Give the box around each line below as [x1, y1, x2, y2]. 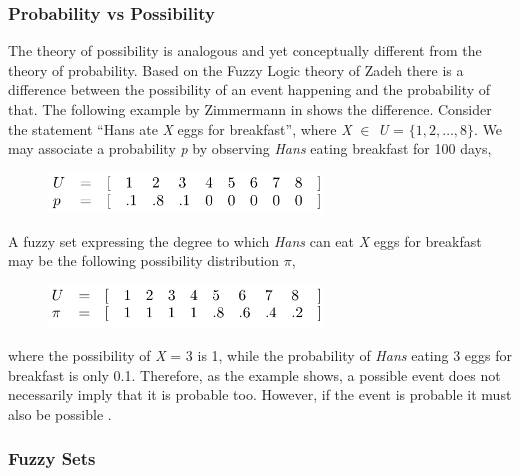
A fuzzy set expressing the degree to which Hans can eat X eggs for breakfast [8, 230, 482, 251]
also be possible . [8, 403, 112, 424]
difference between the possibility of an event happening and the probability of [8, 79, 491, 100]
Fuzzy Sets [8, 446, 96, 471]
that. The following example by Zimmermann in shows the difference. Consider [8, 99, 492, 119]
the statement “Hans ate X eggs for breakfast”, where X [8, 118, 352, 139]
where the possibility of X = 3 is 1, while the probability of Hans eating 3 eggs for [8, 344, 512, 365]
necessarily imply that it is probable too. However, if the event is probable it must [8, 384, 512, 405]
